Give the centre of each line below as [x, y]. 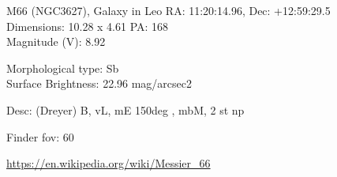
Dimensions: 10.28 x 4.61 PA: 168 [88, 26]
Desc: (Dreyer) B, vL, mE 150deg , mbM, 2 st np [125, 109]
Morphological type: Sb [63, 68]
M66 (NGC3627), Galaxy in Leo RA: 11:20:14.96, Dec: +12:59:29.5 [168, 10]
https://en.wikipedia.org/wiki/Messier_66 [109, 163]
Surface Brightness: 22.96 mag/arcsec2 [99, 83]
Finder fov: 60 [40, 136]
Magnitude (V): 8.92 [56, 41]
